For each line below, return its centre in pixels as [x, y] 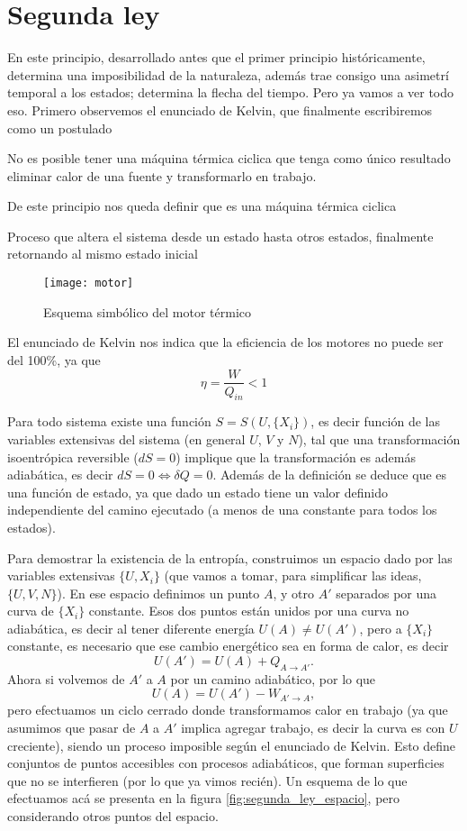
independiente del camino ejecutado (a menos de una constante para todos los [222, 510]
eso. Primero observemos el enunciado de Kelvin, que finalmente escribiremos [220, 110]
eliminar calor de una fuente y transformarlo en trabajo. [162, 175]
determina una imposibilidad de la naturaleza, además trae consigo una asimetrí [228, 74]
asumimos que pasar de [72, 728]
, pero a [381, 628]
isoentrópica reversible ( [73, 457]
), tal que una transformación [379, 438]
